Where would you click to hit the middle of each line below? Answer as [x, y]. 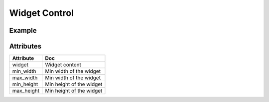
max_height [26, 91]
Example [23, 30]
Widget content [63, 65]
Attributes [25, 46]
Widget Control [42, 13]
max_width [25, 78]
